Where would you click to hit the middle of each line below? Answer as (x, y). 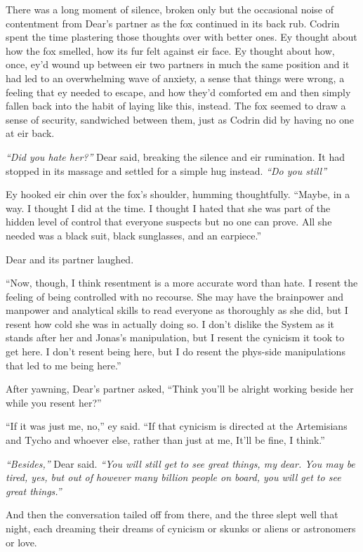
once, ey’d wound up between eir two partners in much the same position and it (178, 64)
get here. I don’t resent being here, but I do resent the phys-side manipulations (176, 351)
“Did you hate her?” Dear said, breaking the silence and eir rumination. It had (176, 156)
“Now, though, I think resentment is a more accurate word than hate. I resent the (182, 283)
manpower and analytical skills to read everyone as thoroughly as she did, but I (177, 310)
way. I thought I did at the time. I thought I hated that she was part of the (168, 208)
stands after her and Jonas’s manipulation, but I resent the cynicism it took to (175, 337)
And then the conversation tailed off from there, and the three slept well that (172, 514)
